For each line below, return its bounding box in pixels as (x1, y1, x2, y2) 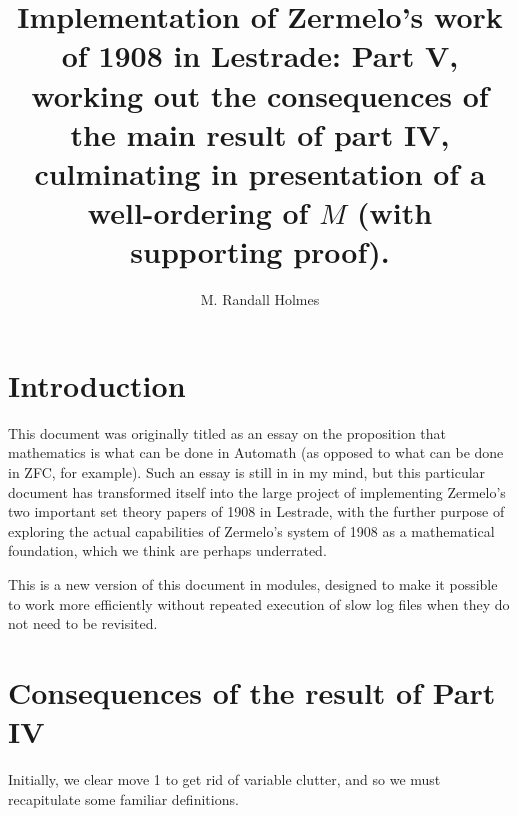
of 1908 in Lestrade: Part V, (61, 35, 459, 76)
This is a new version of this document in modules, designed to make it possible (8, 573, 498, 594)
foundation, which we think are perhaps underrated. (8, 540, 327, 561)
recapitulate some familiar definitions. (8, 788, 239, 809)
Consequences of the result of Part (8, 671, 496, 712)
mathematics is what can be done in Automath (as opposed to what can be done (8, 442, 504, 463)
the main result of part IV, (70, 113, 450, 154)
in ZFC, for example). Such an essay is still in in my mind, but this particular (8, 461, 486, 482)
